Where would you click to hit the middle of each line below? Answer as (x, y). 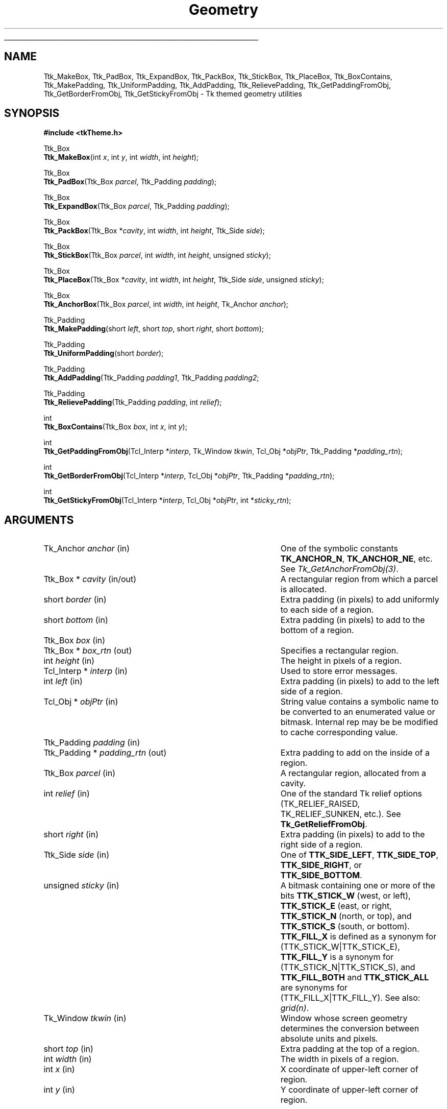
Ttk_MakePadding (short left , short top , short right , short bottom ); (154, 329)
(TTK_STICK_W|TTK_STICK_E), (340, 947)
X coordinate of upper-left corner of (349, 1069)
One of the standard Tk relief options (351, 794)
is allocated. (304, 589)
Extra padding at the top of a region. (350, 1049)
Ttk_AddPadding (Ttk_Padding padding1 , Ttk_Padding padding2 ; (151, 378)
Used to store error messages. (339, 671)
